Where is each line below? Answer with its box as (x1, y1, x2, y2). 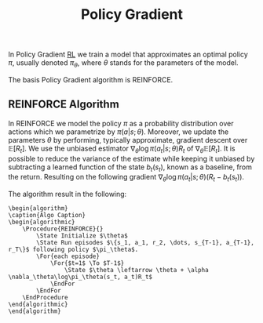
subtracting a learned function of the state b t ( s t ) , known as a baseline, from (8, 162, 253, 173)
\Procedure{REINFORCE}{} (22, 225, 104, 233)
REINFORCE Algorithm (8, 98, 119, 111)
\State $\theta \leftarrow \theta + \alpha (64, 267, 210, 274)
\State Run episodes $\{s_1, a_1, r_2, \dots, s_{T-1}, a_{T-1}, (36, 239, 255, 247)
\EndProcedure (22, 294, 68, 302)
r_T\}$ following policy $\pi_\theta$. (8, 245, 139, 254)
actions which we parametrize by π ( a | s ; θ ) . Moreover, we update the (8, 127, 229, 136)
